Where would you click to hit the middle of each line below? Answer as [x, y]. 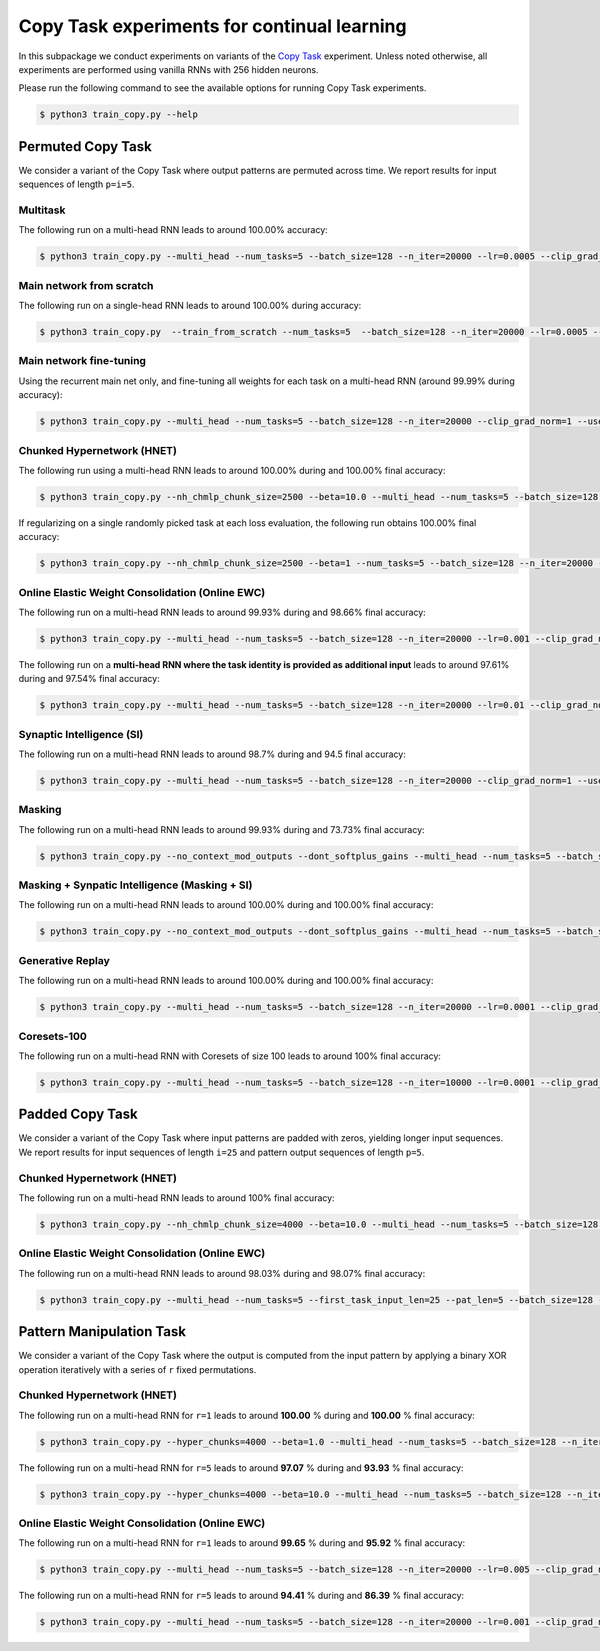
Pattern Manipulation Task [102, 1331]
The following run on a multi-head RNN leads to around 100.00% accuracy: [173, 230]
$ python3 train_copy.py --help [119, 114]
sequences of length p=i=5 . [76, 184]
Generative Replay [64, 960]
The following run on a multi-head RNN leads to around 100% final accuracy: [176, 1197]
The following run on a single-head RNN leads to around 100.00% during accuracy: [190, 306]
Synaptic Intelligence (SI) [81, 734]
